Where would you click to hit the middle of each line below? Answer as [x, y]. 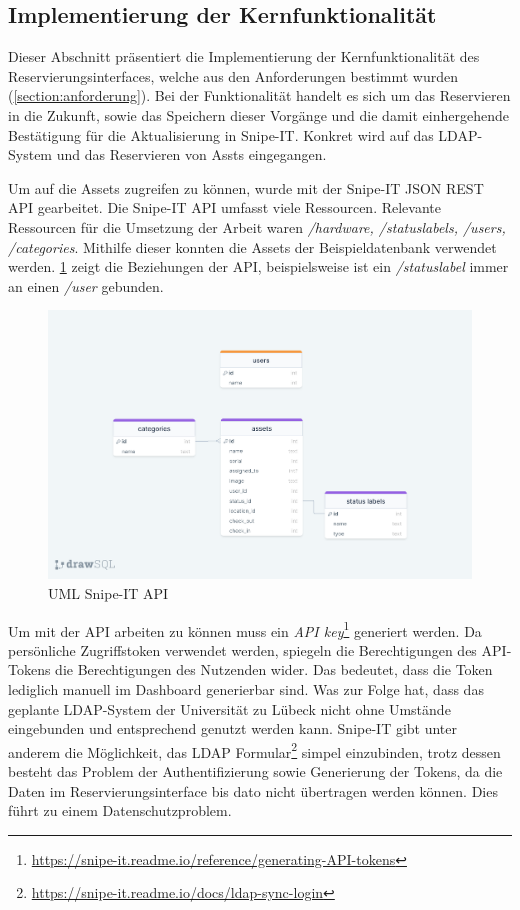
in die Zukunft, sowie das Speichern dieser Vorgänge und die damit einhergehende [258, 114]
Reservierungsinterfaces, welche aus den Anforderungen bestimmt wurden [233, 75]
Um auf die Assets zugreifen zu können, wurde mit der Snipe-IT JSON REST [246, 187]
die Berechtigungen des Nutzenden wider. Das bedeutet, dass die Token [274, 669]
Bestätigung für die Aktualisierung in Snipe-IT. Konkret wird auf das [221, 134]
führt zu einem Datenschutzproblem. [120, 810]
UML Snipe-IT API [108, 592]
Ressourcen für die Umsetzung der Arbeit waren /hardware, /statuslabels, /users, [257, 226]
